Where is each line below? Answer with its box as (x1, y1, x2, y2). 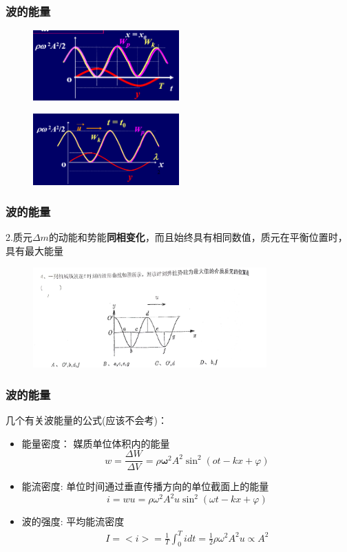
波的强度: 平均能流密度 (21, 514, 125, 529)
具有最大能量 (6, 243, 63, 257)
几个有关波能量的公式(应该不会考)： (6, 413, 167, 427)
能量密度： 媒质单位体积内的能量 (21, 436, 170, 450)
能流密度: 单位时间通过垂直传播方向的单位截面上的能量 (21, 479, 269, 493)
